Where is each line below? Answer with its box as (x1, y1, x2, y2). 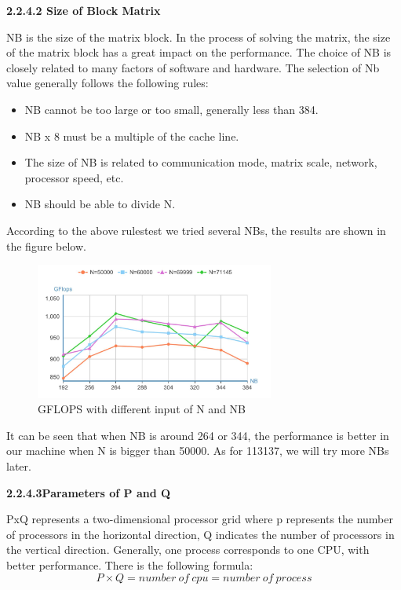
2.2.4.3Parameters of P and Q (6, 484, 171, 500)
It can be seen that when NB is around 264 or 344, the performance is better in (6, 427, 389, 443)
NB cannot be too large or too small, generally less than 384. (24, 101, 319, 117)
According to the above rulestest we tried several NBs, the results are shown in (6, 222, 386, 238)
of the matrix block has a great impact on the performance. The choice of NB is (6, 44, 392, 60)
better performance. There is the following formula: (6, 557, 253, 574)
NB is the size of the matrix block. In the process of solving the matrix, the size (6, 28, 391, 45)
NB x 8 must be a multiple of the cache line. (24, 127, 239, 144)
